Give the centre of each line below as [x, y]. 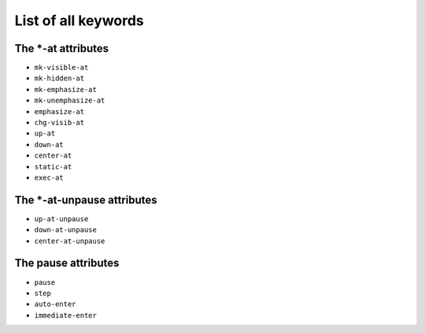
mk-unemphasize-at [70, 101]
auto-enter [55, 304]
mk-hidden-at [59, 78]
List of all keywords [79, 20]
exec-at [49, 178]
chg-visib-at [59, 123]
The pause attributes [67, 263]
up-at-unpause [61, 219]
